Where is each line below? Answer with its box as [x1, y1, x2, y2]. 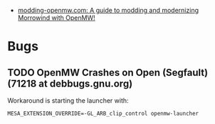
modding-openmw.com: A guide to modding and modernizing [17, 6, 199, 14]
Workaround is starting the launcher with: [7, 96, 130, 105]
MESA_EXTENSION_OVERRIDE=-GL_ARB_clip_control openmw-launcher [7, 110, 199, 117]
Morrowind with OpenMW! [17, 13, 95, 22]
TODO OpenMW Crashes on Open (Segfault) [7, 67, 209, 79]
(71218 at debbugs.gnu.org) [7, 77, 133, 89]
